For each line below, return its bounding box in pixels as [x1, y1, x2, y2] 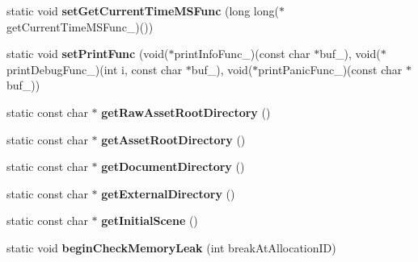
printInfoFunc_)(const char [174, 45, 310, 62]
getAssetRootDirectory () [101, 131, 246, 148]
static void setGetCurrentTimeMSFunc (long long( [6, 2, 279, 19]
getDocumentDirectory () [101, 158, 245, 175]
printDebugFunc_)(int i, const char [6, 60, 183, 77]
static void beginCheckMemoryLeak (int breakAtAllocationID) [6, 239, 336, 256]
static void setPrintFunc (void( [6, 45, 169, 62]
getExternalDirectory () [101, 185, 235, 202]
